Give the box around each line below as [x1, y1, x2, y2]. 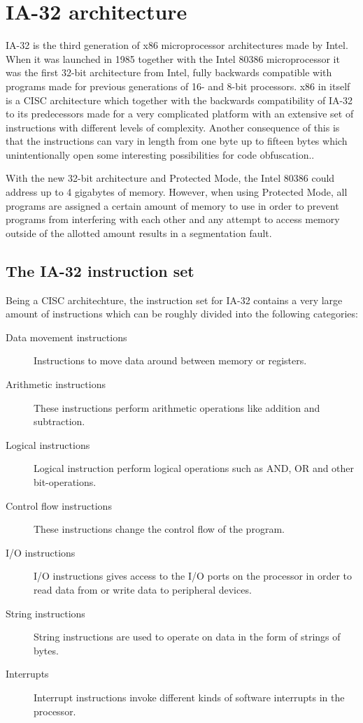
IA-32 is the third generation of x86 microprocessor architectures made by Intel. [6, 38, 348, 52]
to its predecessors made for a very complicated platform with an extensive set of [6, 106, 354, 121]
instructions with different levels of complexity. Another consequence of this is [6, 120, 340, 134]
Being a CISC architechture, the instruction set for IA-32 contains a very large [6, 292, 343, 307]
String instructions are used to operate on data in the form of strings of [34, 629, 341, 644]
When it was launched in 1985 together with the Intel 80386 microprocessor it [6, 51, 340, 66]
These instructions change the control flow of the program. [34, 522, 285, 536]
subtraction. [34, 414, 85, 429]
